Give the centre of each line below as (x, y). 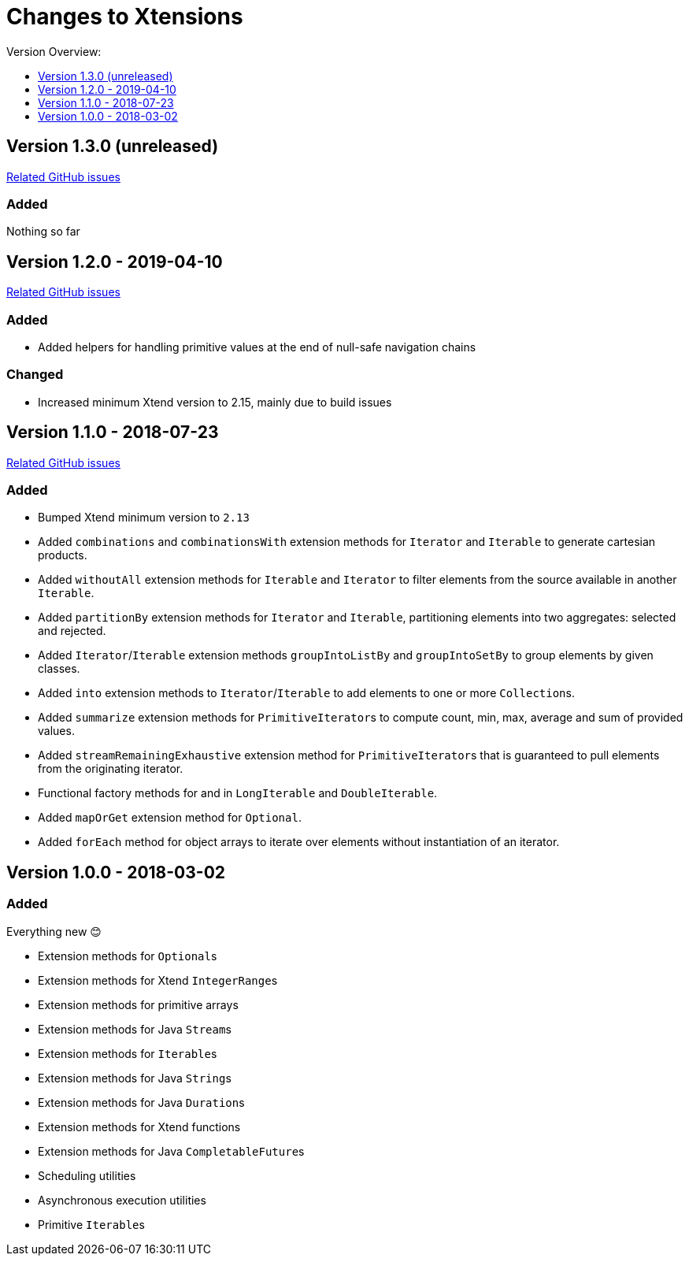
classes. (59, 669)
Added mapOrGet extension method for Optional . (170, 818)
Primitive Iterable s (91, 1224)
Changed (35, 375)
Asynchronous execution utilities (122, 1200)
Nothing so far (43, 232)
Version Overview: (54, 51)
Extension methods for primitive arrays (138, 1004)
